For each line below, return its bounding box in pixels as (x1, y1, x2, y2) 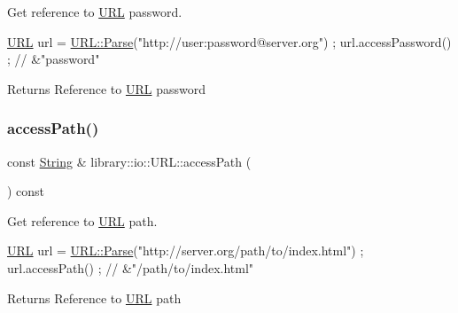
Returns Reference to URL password (7, 79, 206, 98)
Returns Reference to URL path (7, 288, 182, 307)
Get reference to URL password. (7, 3, 182, 20)
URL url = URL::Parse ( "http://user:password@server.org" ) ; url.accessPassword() (7, 32, 452, 51)
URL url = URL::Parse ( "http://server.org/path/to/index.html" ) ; (7, 241, 364, 260)
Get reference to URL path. (7, 211, 158, 230)
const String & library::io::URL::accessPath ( (7, 152, 252, 170)
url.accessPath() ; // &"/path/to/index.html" (7, 258, 254, 277)
